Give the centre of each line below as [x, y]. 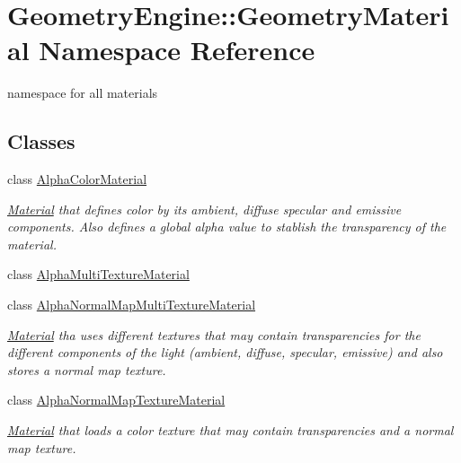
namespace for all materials [83, 93]
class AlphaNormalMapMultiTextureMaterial [132, 305]
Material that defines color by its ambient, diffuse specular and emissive [204, 209]
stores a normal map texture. [87, 369]
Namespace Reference [177, 50]
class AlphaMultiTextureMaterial [98, 274]
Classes [41, 141]
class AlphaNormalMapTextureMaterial [116, 400]
